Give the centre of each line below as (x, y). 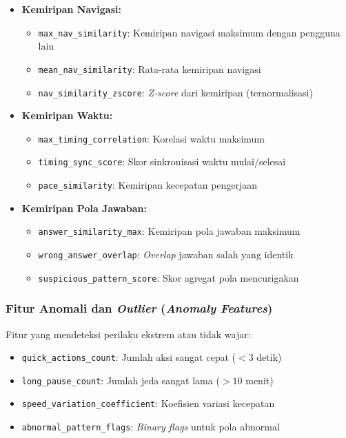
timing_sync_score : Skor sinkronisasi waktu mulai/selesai (162, 161)
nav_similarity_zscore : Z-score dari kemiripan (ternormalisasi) (175, 92)
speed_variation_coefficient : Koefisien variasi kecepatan (148, 403)
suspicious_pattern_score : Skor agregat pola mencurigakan (169, 277)
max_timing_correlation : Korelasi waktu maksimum (151, 138)
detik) (269, 357)
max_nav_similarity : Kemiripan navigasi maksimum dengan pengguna (189, 32)
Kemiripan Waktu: (67, 115)
